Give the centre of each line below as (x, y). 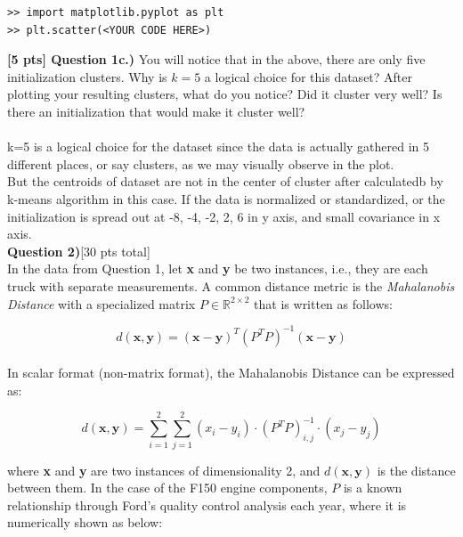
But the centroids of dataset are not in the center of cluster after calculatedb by (225, 181)
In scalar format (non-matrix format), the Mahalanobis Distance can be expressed (231, 373)
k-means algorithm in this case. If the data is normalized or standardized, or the (226, 198)
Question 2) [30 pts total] (79, 251)
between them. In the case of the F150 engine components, (167, 488)
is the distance (416, 470)
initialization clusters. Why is (87, 76)
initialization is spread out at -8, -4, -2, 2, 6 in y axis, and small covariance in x (224, 216)
